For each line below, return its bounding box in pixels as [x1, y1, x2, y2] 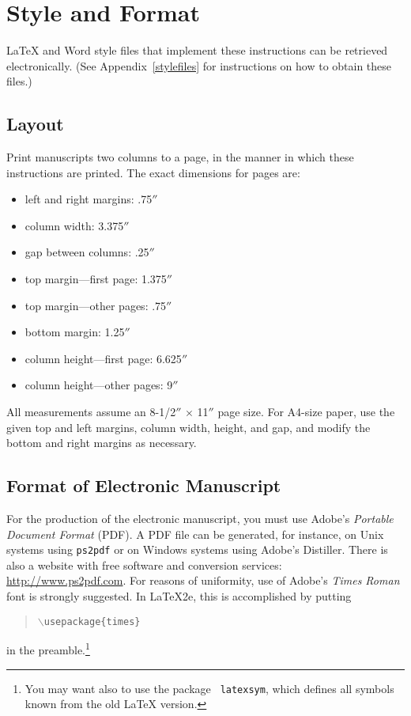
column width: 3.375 [25, 217, 124, 233]
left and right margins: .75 [25, 191, 153, 207]
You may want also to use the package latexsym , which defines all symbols [25, 680, 394, 696]
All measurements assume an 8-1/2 [6, 403, 176, 420]
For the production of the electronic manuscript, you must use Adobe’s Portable [6, 510, 394, 527]
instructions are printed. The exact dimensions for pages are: [6, 164, 300, 180]
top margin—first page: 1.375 [25, 271, 167, 287]
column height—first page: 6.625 [25, 350, 182, 366]
